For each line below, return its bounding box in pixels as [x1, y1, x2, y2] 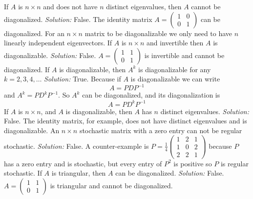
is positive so [173, 158, 212, 168]
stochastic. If [4, 168, 42, 178]
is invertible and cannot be [144, 50, 225, 60]
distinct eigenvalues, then [106, 1, 182, 11]
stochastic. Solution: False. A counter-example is [4, 140, 149, 151]
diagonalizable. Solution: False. [4, 50, 96, 60]
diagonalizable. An [4, 125, 60, 135]
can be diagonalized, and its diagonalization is [82, 90, 220, 100]
